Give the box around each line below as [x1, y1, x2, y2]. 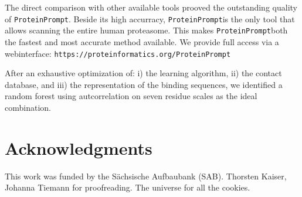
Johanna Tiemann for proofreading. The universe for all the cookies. [5, 181, 250, 193]
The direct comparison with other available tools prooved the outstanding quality [5, 1, 297, 13]
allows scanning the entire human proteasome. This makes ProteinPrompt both [5, 24, 288, 36]
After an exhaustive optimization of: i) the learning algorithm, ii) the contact [5, 67, 282, 79]
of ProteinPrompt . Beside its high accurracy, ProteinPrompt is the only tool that [5, 12, 295, 25]
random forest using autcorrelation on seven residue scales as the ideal [5, 90, 257, 102]
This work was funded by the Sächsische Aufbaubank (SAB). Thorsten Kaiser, [5, 169, 287, 182]
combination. [5, 101, 51, 113]
